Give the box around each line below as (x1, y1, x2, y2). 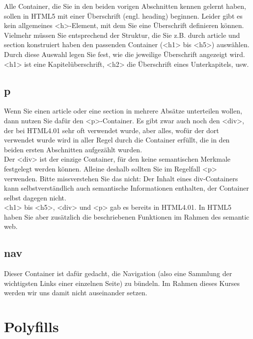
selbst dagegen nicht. (4, 192, 66, 202)
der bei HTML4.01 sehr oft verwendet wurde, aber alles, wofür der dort (4, 125, 219, 135)
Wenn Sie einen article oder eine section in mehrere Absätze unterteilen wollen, (4, 106, 242, 116)
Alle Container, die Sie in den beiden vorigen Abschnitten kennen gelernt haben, (4, 1, 246, 11)
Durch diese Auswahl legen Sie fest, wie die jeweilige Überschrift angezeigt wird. (4, 49, 245, 59)
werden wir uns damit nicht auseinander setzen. (4, 287, 147, 298)
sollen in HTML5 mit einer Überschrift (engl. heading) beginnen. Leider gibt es (4, 10, 243, 21)
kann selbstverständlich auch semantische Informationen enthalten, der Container (4, 183, 249, 193)
